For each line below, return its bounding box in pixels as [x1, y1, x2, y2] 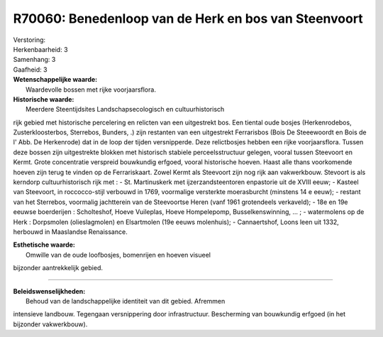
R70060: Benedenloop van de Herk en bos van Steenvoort [13, 11, 363, 26]
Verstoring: [13, 36, 46, 44]
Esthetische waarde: [13, 240, 76, 249]
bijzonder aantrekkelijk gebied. [13, 264, 103, 272]
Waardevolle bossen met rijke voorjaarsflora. [26, 85, 156, 94]
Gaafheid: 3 [13, 65, 48, 74]
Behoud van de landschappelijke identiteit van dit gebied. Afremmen [26, 296, 226, 305]
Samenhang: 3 [13, 55, 56, 64]
